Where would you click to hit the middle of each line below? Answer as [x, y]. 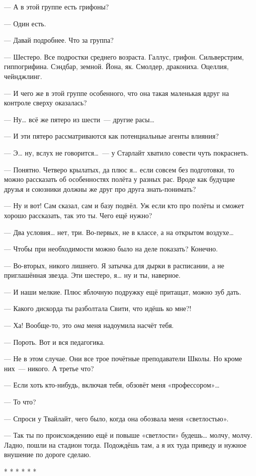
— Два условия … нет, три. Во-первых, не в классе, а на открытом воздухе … [119, 232]
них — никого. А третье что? [49, 368]
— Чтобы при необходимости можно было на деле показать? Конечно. [111, 249]
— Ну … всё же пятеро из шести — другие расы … [79, 119]
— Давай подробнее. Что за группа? [59, 40]
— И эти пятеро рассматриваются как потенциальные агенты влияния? [112, 136]
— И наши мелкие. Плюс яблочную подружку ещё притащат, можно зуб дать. [123, 291]
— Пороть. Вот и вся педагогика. [54, 342]
